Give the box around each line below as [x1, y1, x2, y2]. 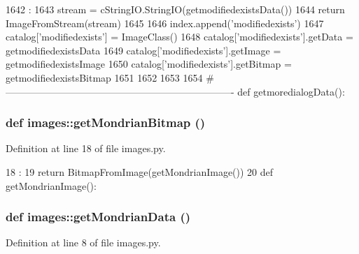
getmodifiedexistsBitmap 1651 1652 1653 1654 [6, 70, 203, 84]
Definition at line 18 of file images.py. [6, 141, 166, 156]
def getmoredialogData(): [237, 84, 345, 98]
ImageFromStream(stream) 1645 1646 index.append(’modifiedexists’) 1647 [6, 15, 324, 30]
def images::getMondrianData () [6, 208, 191, 225]
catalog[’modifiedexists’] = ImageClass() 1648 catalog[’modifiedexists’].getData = [6, 29, 353, 44]
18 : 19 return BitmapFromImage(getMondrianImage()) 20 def [6, 164, 274, 179]
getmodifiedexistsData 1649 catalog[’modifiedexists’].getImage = [6, 43, 281, 57]
